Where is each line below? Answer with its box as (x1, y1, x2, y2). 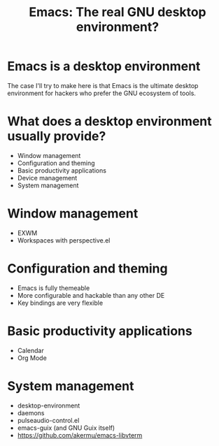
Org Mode (17, 354, 47, 362)
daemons (17, 408, 45, 417)
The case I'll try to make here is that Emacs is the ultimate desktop (7, 81, 199, 89)
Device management (17, 173, 78, 182)
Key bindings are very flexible (17, 298, 104, 307)
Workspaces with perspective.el (17, 236, 111, 245)
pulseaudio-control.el (17, 416, 80, 424)
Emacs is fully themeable (17, 284, 90, 292)
